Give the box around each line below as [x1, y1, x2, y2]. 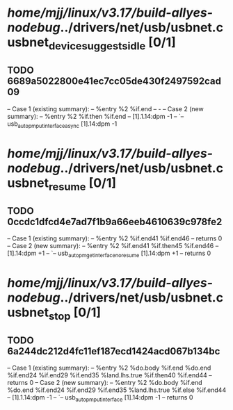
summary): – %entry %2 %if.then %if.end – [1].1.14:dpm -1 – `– [7, 112, 184, 120]
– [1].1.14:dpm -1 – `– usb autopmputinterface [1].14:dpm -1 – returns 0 [7, 393, 193, 404]
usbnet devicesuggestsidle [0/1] [7, 35, 176, 53]
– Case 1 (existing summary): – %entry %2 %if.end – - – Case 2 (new [7, 104, 204, 113]
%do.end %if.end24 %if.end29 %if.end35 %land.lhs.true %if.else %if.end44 [7, 386, 227, 394]
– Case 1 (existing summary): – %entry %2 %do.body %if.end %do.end [7, 363, 211, 372]
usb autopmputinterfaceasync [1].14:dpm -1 [7, 120, 118, 129]
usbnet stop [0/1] [7, 304, 102, 322]
